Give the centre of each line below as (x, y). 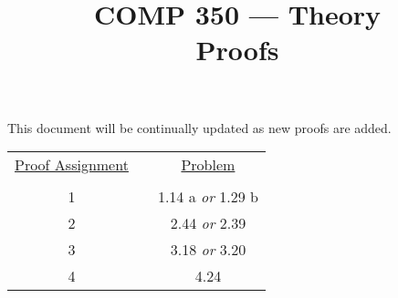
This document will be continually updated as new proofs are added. (199, 127)
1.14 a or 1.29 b (208, 197)
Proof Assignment (72, 165)
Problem (208, 165)
